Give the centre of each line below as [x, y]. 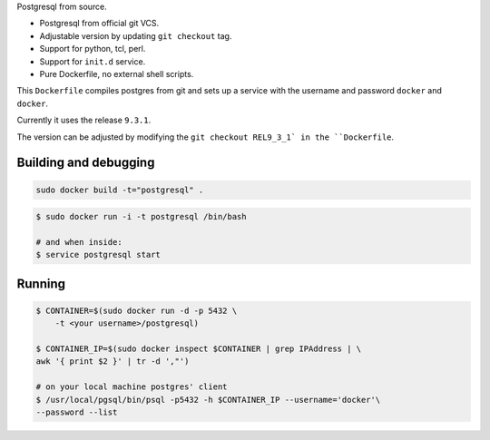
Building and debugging [86, 163]
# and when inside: [79, 242]
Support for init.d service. [93, 61]
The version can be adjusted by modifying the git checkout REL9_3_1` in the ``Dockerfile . [206, 137]
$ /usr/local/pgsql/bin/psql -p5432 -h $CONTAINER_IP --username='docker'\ [208, 400]
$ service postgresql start [98, 255]
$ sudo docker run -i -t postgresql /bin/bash [141, 217]
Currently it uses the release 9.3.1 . [84, 120]
